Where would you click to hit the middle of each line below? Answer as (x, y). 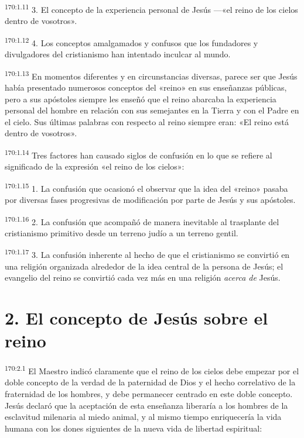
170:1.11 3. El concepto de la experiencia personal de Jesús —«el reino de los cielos (151, 8)
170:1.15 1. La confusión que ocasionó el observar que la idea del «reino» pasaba (146, 187)
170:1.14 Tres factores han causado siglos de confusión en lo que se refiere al (139, 154)
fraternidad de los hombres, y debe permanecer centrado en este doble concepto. (149, 394)
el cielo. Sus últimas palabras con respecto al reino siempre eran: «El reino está (147, 121)
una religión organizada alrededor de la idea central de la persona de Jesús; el (144, 266)
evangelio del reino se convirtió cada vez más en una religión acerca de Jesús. (143, 277)
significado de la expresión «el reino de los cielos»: (95, 166)
